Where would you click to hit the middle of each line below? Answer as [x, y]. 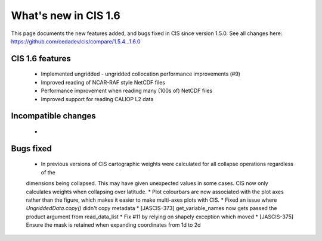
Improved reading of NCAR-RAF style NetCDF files [103, 82]
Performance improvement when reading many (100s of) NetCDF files [127, 91]
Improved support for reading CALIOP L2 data [97, 99]
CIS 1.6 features [41, 59]
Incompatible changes [54, 116]
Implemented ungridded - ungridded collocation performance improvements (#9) [141, 74]
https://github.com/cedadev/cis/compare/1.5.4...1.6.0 [76, 41]
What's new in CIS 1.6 [66, 15]
